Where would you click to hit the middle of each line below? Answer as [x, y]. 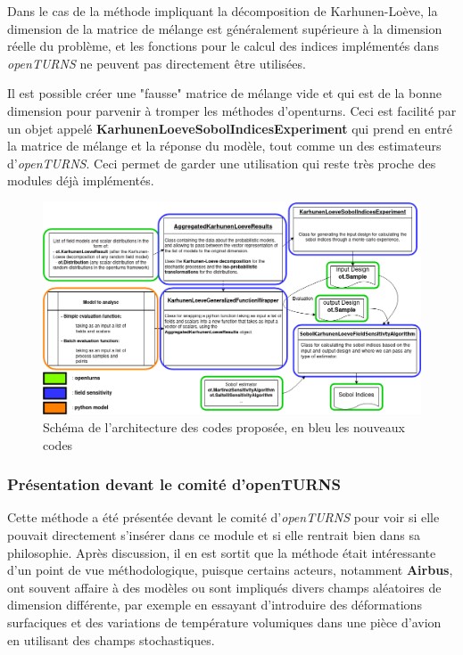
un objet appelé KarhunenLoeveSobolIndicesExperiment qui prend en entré [230, 128]
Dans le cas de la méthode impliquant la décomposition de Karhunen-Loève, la [223, 11]
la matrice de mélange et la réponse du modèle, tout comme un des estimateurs [224, 146]
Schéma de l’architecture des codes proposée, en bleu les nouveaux [224, 427]
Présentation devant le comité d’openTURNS [174, 484]
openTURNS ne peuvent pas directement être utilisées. [157, 63]
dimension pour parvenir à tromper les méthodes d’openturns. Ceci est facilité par [232, 110]
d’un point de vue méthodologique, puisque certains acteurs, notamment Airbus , [230, 570]
